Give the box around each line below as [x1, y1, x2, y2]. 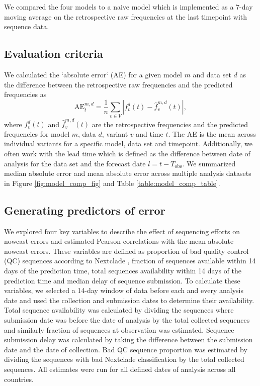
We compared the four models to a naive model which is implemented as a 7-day [4, 2, 253, 12]
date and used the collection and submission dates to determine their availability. [4, 295, 254, 305]
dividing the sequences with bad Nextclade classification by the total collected [4, 354, 244, 364]
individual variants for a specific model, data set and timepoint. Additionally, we [4, 138, 252, 149]
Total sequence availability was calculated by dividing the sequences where [4, 305, 234, 315]
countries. [4, 373, 34, 384]
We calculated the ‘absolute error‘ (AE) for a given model [4, 69, 182, 79]
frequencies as [4, 89, 47, 100]
